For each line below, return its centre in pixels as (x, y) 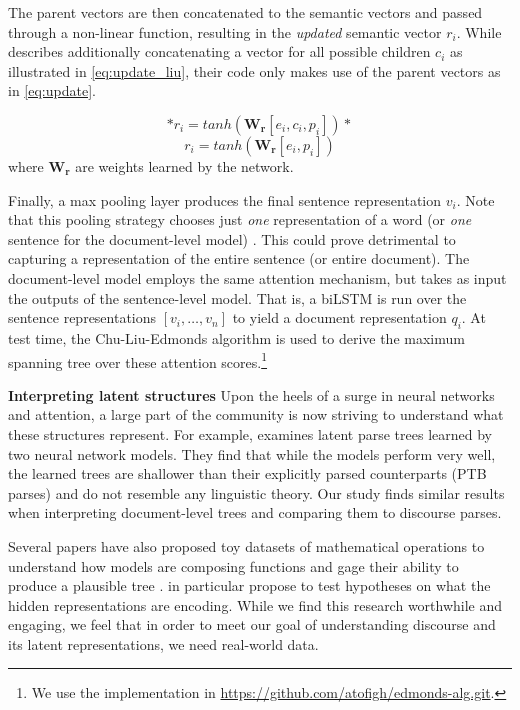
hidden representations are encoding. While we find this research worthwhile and (255, 604)
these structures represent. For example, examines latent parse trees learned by (250, 433)
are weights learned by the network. (184, 165)
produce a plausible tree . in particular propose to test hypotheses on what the (249, 585)
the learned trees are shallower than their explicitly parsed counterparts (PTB (247, 473)
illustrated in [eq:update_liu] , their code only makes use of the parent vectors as (254, 70)
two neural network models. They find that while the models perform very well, (252, 453)
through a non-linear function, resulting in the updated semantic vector (225, 31)
